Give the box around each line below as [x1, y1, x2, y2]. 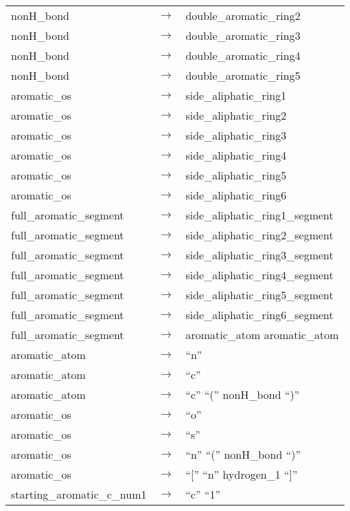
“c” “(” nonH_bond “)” [185, 387, 300, 402]
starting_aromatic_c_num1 [11, 486, 147, 502]
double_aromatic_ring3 [185, 28, 301, 43]
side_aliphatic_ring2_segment [185, 227, 334, 243]
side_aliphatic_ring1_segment [185, 207, 334, 223]
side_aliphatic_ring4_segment [185, 267, 334, 283]
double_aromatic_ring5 [185, 67, 301, 83]
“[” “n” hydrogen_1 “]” [185, 466, 298, 482]
